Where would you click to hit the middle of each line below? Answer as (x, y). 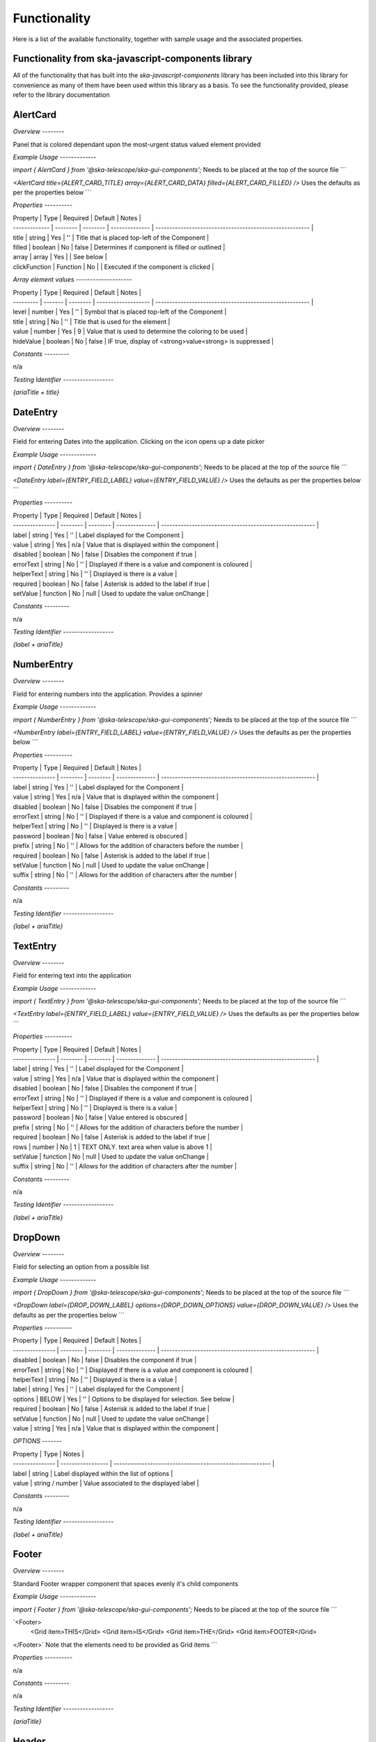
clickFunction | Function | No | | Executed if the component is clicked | (113, 267)
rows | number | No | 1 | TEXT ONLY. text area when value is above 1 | (112, 1147)
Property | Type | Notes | (48, 1454)
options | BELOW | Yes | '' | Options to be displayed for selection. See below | (124, 1399)
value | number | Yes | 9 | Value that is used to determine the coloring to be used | (130, 332)
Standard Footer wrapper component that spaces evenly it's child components (126, 1583)
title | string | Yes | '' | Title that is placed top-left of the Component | (111, 238)
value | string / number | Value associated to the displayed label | (106, 1483)
